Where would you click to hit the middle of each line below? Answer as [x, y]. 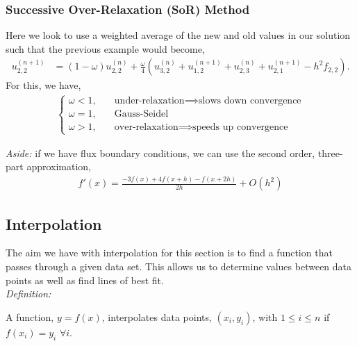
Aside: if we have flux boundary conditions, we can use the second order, [160, 153]
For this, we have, [43, 85]
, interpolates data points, [157, 316]
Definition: [28, 294]
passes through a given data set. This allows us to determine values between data [179, 266]
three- [330, 153]
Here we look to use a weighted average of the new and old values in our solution [178, 35]
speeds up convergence [240, 127]
